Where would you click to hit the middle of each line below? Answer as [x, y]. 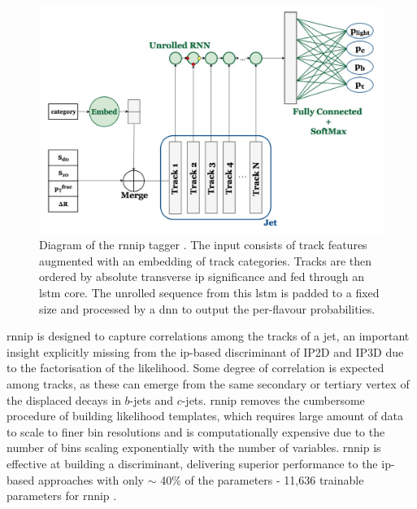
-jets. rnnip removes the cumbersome [273, 399]
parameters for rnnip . [62, 496]
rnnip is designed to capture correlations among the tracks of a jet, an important [208, 336]
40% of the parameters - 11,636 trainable [262, 479]
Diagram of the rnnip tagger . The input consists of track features [203, 245]
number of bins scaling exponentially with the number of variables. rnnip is [194, 448]
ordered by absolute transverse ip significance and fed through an [202, 276]
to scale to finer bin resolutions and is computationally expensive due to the [196, 431]
